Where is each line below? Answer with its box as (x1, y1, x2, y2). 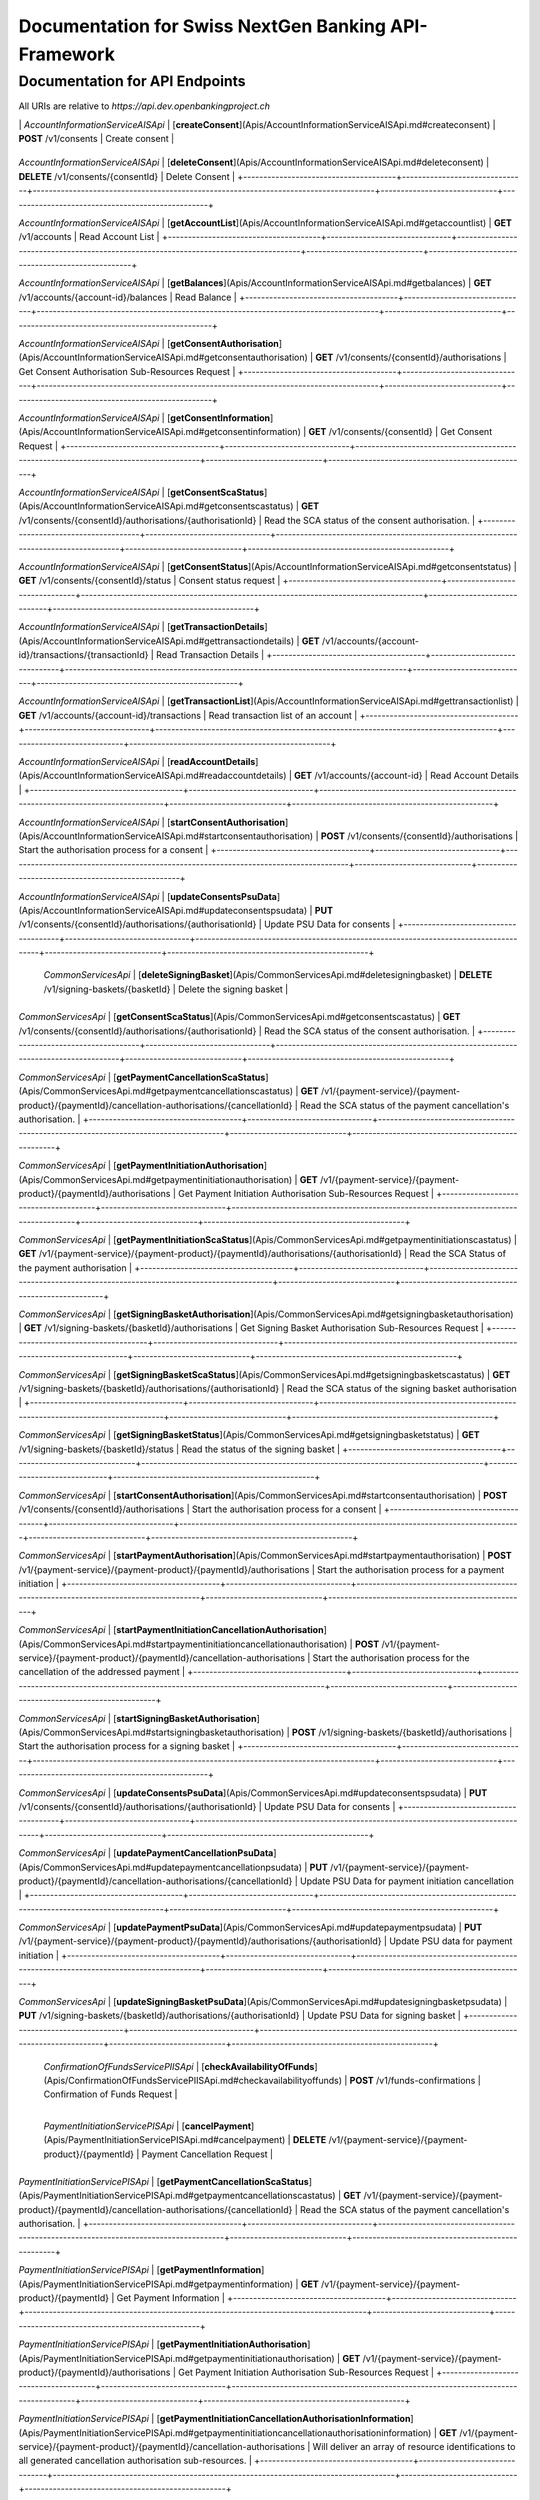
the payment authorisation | (18, 1261, 133, 1274)
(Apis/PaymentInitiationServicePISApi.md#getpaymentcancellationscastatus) (18, 2190, 336, 2202)
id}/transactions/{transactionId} (18, 649, 149, 661)
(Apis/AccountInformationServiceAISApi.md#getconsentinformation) (18, 426, 302, 438)
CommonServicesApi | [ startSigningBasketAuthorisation (18, 1712, 257, 1724)
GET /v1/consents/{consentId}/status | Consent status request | (18, 575, 281, 587)
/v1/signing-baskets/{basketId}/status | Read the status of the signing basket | (18, 1443, 340, 1455)
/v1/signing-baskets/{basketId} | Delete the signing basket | (43, 983, 289, 995)
